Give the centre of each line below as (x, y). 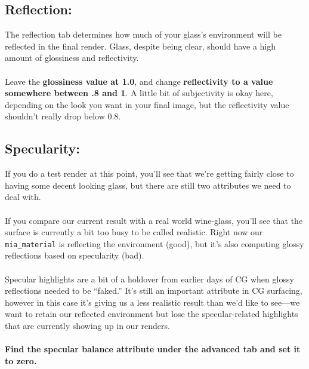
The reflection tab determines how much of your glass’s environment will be (143, 34)
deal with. (23, 197)
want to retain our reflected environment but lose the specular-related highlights (152, 314)
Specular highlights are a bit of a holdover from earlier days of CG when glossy (149, 279)
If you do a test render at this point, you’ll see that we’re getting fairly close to (149, 173)
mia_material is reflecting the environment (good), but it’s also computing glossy (154, 243)
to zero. (21, 360)
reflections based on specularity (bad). (75, 255)
